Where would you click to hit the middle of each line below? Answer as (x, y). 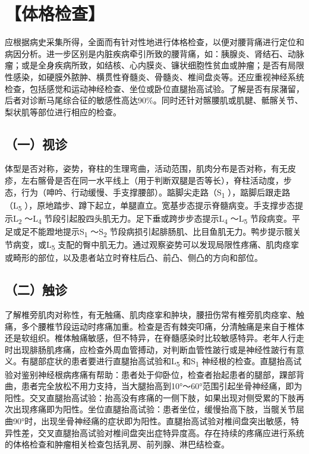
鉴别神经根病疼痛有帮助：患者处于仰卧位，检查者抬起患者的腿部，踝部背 (163, 374)
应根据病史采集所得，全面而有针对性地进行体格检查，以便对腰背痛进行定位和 (154, 42)
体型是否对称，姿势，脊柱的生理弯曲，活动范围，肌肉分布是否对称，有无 (146, 168)
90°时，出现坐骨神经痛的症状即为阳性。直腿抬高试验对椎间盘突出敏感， (152, 420)
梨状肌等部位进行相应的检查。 (63, 111)
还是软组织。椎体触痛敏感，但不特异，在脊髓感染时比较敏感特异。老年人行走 (154, 338)
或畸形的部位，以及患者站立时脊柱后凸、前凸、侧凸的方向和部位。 (134, 258)
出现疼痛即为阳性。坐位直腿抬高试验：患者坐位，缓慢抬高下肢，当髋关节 (154, 409)
